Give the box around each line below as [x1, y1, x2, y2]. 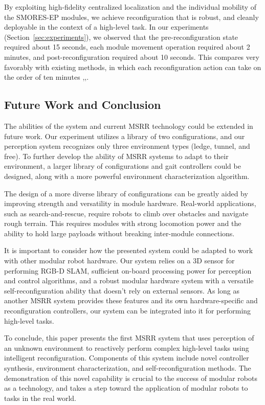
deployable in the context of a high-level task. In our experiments [4, 21, 209, 32]
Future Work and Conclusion [4, 97, 161, 112]
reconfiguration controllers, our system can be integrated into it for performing [4, 305, 251, 316]
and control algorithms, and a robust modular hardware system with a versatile [4, 275, 254, 286]
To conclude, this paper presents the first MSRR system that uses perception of [4, 332, 254, 343]
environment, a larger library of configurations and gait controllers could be [4, 161, 241, 171]
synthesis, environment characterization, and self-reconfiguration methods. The [4, 363, 251, 373]
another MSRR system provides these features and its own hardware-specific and [4, 295, 258, 306]
